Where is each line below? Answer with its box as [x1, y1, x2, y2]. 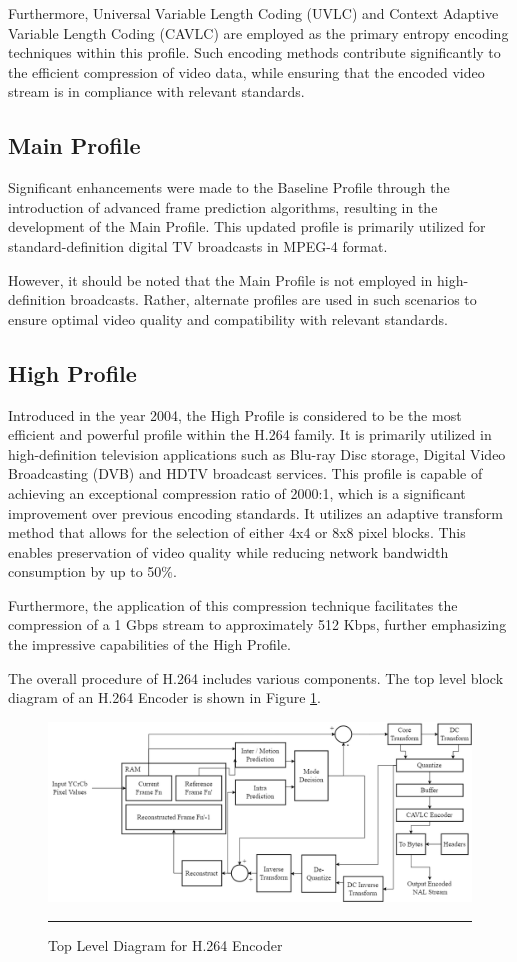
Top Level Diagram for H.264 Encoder [48, 934, 283, 955]
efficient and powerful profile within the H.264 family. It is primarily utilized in [8, 424, 492, 445]
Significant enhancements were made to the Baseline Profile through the [8, 177, 450, 198]
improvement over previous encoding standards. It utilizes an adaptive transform [8, 502, 503, 523]
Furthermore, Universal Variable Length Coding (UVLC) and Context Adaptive [8, 3, 499, 23]
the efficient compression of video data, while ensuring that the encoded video [8, 61, 485, 82]
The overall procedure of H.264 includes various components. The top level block [8, 667, 504, 688]
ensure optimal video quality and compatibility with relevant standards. [8, 308, 448, 329]
